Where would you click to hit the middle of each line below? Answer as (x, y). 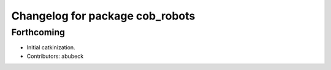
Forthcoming (38, 32)
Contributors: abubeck (55, 56)
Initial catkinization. (51, 47)
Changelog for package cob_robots (103, 16)
